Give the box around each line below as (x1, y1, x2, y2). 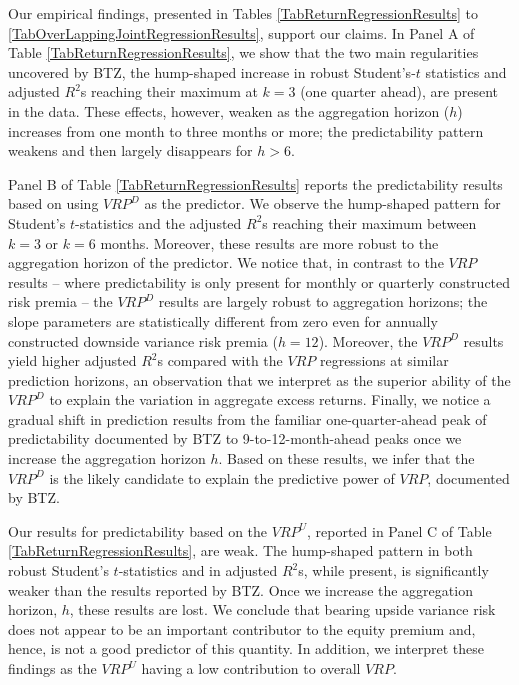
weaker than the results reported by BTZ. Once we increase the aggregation (8, 579, 473, 600)
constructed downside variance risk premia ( (8, 330, 278, 351)
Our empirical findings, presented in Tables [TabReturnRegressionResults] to (8, 3, 478, 23)
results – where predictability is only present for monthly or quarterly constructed (8, 271, 511, 292)
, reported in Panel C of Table (307, 520, 492, 541)
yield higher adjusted (8, 350, 137, 371)
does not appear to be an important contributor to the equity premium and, (8, 618, 476, 639)
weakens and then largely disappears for (8, 140, 253, 161)
